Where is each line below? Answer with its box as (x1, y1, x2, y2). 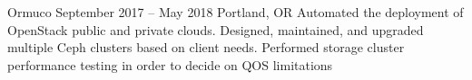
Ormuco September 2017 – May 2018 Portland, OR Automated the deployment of (7, 3, 464, 21)
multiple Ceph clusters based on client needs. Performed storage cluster (7, 38, 405, 57)
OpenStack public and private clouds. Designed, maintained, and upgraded (7, 20, 424, 39)
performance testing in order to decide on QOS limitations (7, 55, 333, 74)
